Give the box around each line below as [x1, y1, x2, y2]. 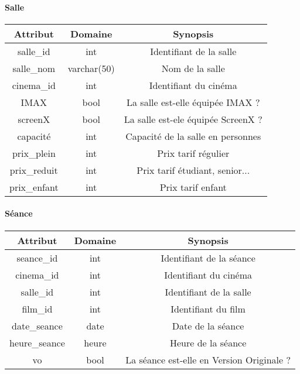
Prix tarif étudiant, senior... [137, 163, 250, 177]
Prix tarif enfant [159, 180, 227, 194]
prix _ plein [12, 146, 56, 160]
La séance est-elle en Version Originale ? [125, 352, 291, 366]
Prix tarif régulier [157, 146, 230, 160]
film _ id [22, 301, 53, 315]
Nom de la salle [161, 61, 225, 75]
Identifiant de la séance [161, 251, 255, 265]
